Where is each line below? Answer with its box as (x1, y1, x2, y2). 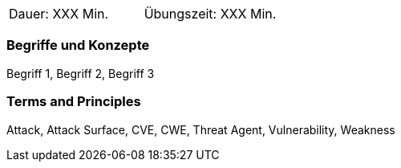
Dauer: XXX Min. (9, 6, 109, 22)
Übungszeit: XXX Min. (144, 6, 277, 22)
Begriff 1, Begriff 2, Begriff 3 (6, 66, 155, 80)
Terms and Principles (6, 93, 141, 110)
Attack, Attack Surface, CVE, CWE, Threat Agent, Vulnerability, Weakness (6, 122, 395, 137)
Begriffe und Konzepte (6, 37, 150, 54)
